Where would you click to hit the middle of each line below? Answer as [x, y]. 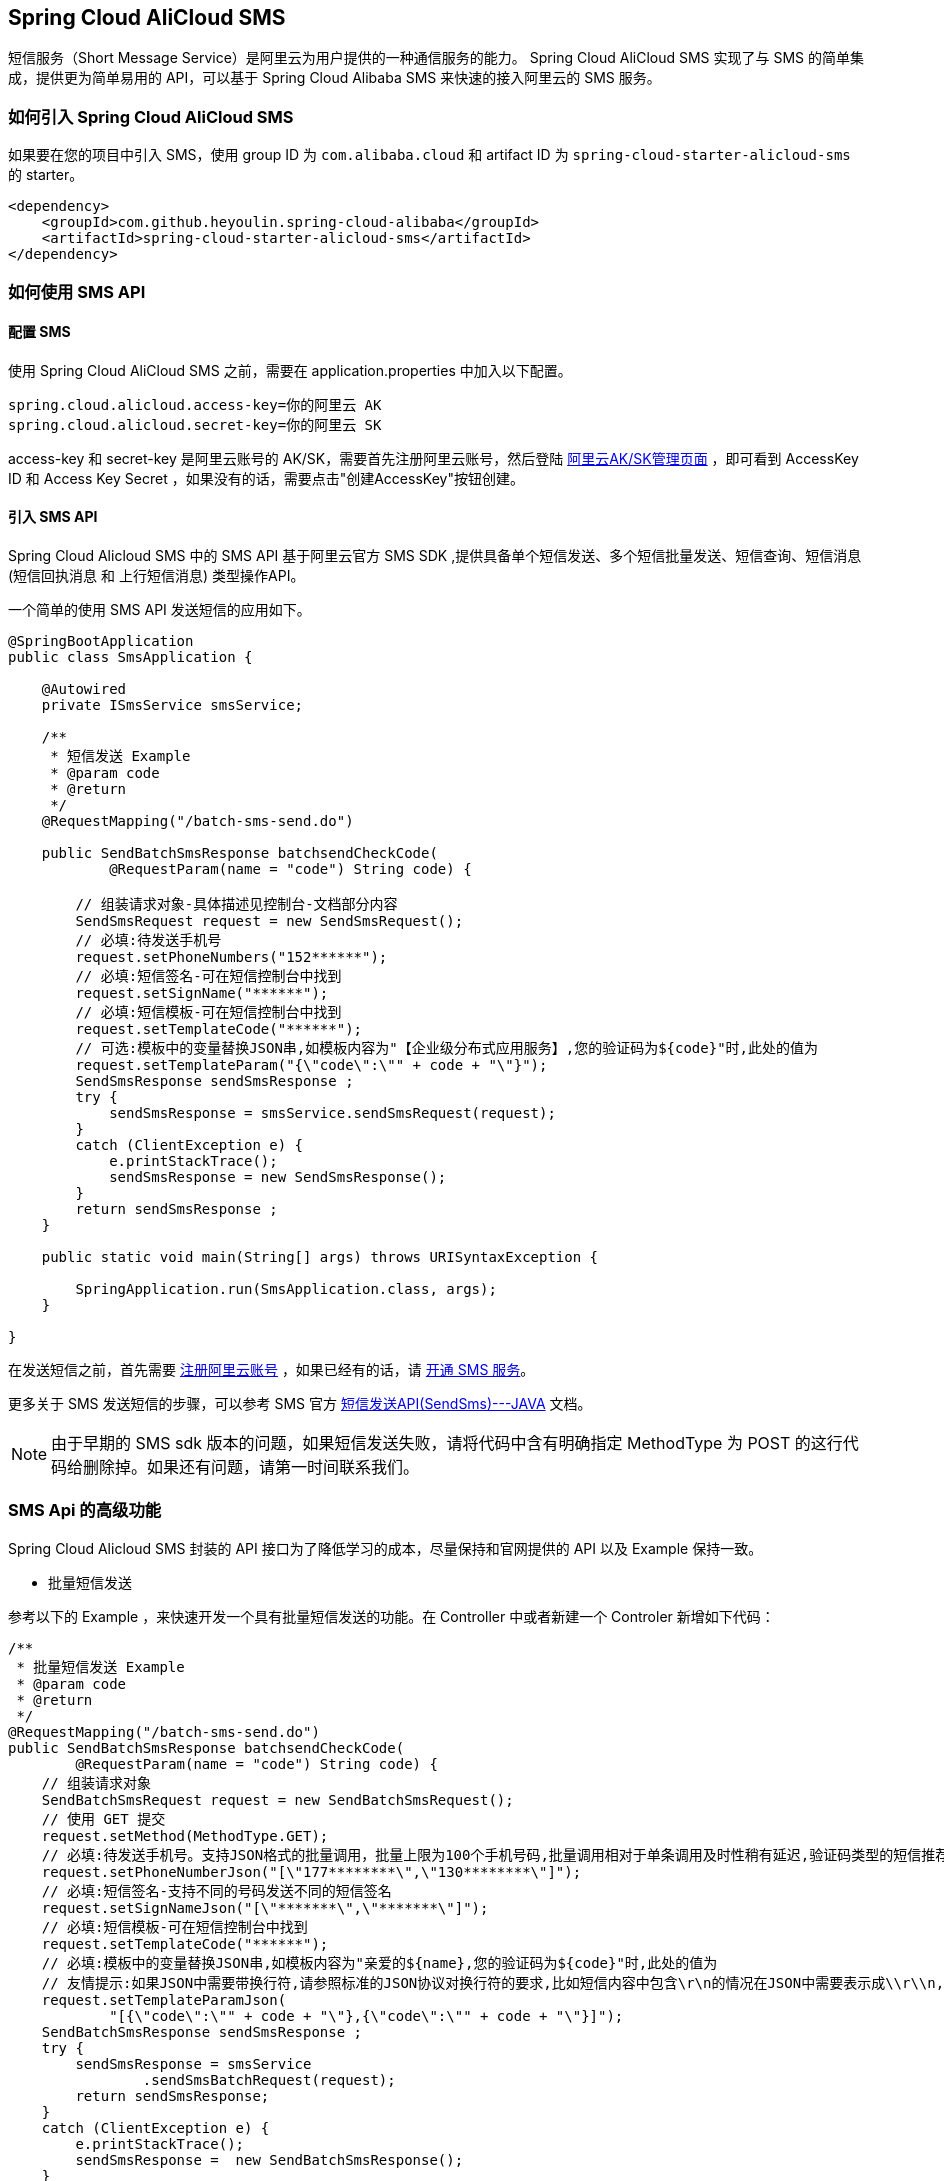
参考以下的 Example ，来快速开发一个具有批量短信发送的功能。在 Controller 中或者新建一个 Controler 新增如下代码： [391, 1616]
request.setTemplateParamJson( [164, 1999]
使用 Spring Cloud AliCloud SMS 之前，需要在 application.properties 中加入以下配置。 [290, 370]
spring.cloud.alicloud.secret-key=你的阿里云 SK [195, 424]
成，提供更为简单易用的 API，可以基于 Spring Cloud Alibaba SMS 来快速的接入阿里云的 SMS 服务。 [334, 78]
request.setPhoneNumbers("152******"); [231, 956]
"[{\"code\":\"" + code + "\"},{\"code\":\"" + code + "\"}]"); [366, 2015]
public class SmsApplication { [130, 656]
